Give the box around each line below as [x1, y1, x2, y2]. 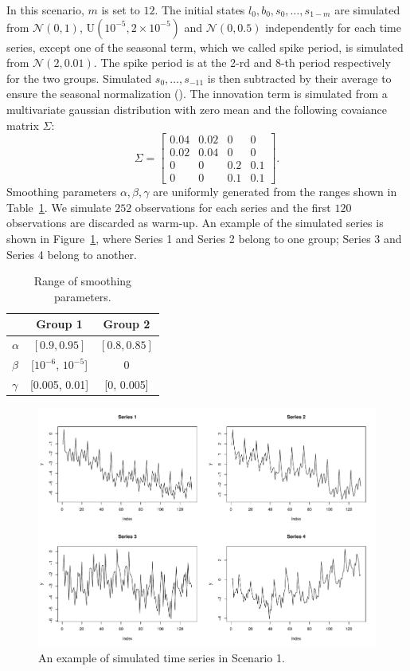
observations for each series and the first [135, 198, 331, 215]
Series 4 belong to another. [6, 245, 137, 262]
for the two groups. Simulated [6, 69, 152, 86]
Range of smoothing [33, 273, 132, 289]
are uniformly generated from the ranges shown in [153, 183, 397, 200]
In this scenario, [6, 2, 84, 18]
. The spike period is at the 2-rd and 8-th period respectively [93, 54, 391, 71]
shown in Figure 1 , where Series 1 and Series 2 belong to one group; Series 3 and [6, 230, 402, 247]
